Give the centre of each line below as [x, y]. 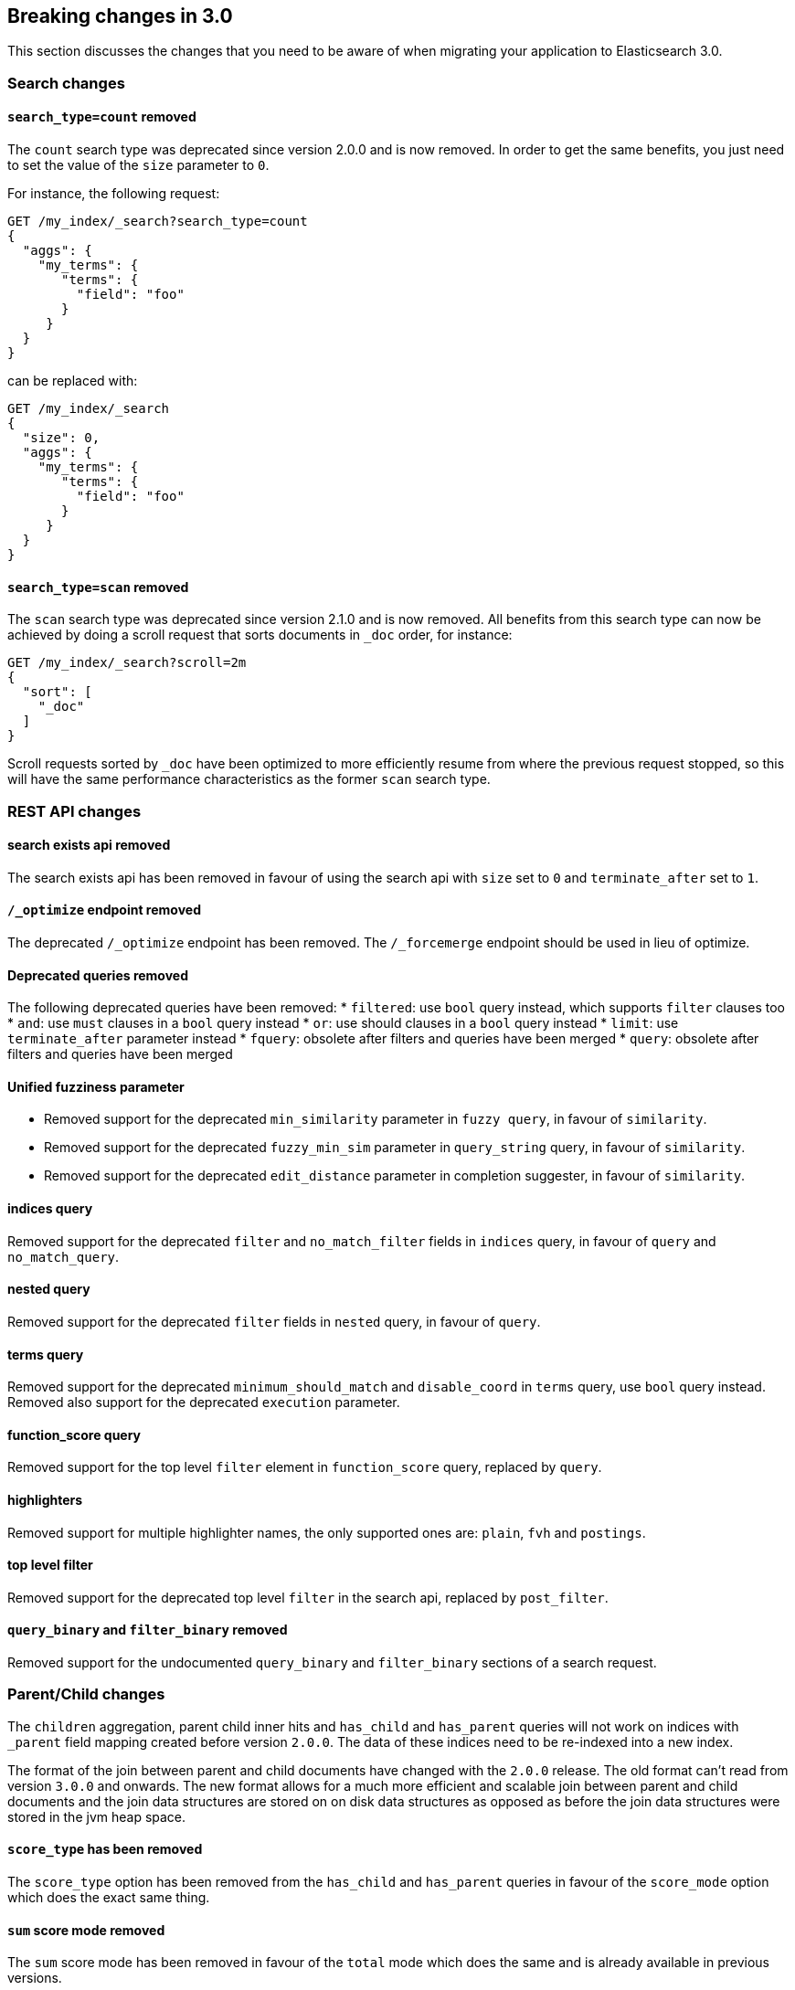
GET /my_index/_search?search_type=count [158, 222]
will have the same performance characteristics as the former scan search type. [249, 779]
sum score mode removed [86, 1930]
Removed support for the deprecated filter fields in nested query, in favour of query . [274, 1321]
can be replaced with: [73, 381]
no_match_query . [64, 1256]
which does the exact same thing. [109, 1897]
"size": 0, [61, 438]
